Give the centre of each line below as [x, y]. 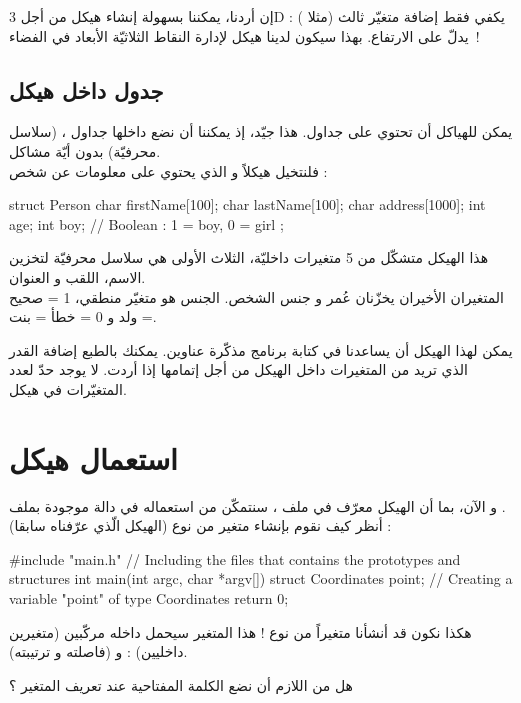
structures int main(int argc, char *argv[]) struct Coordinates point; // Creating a [261, 578]
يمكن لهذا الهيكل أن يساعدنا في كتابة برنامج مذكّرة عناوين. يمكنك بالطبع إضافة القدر [261, 349]
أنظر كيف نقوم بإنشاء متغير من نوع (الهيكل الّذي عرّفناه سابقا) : [200, 525]
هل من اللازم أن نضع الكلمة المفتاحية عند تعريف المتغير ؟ [181, 684]
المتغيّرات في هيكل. [68, 388]
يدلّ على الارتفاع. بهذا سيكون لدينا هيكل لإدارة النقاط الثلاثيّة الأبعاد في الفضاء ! [244, 35]
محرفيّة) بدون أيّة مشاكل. [85, 150]
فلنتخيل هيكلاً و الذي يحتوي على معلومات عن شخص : [168, 170]
